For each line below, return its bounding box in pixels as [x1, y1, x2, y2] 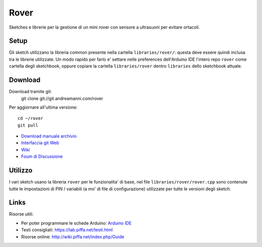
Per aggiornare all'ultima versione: [9, 104, 78, 110]
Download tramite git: [9, 89, 52, 95]
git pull [17, 122, 38, 128]
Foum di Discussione [21, 153, 63, 160]
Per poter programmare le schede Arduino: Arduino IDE [21, 220, 132, 226]
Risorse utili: [9, 211, 34, 217]
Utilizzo [9, 166, 33, 175]
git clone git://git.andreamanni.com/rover [21, 95, 103, 101]
